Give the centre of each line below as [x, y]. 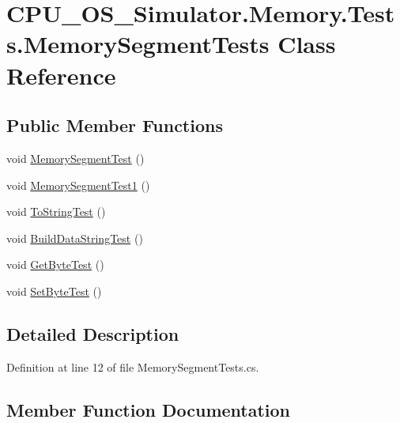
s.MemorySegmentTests [138, 44]
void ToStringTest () [56, 211]
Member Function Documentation [149, 409]
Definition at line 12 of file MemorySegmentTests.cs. [133, 366]
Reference [61, 75]
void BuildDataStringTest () [75, 238]
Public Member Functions [115, 125]
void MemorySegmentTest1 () [78, 185]
